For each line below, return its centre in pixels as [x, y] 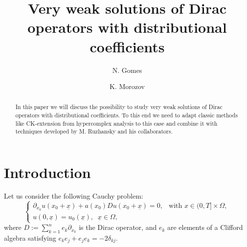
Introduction [47, 172]
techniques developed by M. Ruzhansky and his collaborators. [94, 131]
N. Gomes [127, 70]
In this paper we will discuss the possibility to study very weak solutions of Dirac [119, 107]
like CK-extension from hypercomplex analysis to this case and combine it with [116, 123]
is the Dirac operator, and [118, 227]
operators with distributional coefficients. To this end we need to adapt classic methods [127, 115]
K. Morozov [127, 86]
